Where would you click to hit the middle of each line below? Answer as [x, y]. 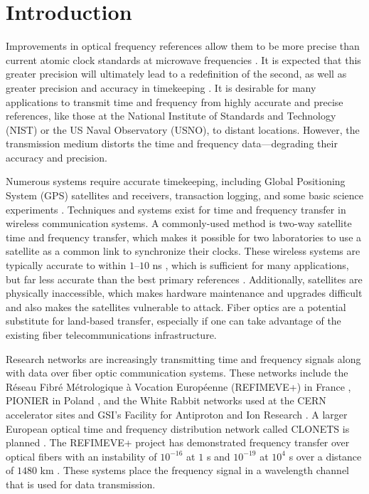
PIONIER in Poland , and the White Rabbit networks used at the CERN [166, 400]
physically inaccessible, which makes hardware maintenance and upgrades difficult [184, 293]
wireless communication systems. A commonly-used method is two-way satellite [179, 223]
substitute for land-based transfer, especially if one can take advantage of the [173, 321]
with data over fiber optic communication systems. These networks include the [177, 373]
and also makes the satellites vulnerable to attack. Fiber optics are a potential [176, 306]
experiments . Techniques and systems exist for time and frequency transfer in [176, 209]
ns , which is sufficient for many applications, [251, 265]
